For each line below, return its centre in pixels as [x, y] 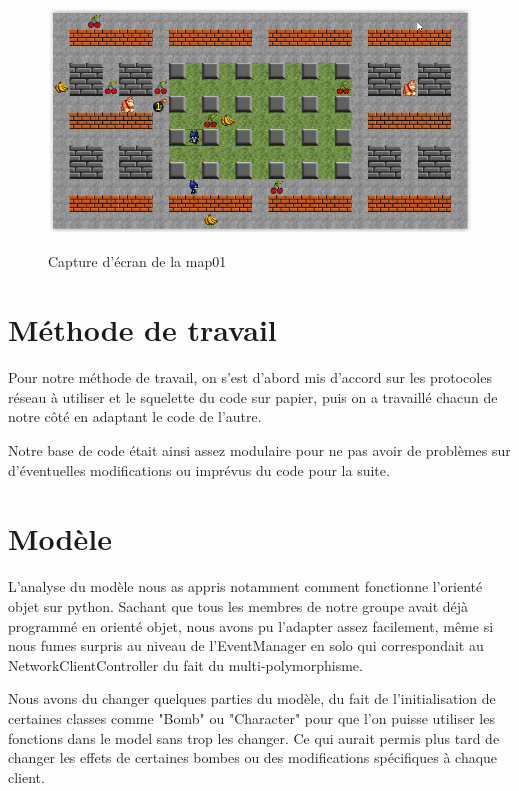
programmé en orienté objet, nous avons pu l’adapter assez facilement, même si [251, 625]
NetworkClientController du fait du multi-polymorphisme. [185, 664]
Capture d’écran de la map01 [137, 260]
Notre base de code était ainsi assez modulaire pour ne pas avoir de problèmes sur [259, 450]
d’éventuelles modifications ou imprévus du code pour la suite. [199, 469]
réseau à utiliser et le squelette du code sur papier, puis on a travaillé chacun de [253, 396]
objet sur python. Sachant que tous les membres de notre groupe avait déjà [238, 605]
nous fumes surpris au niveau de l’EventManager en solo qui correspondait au [246, 645]
